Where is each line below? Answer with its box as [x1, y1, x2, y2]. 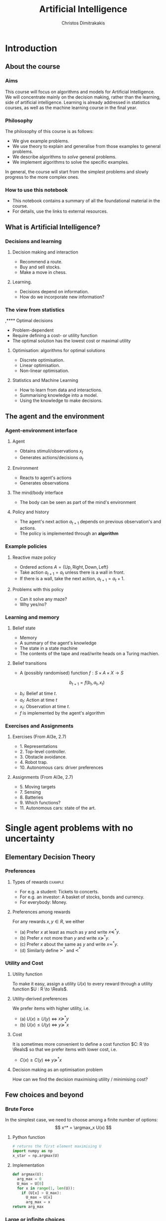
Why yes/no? [19, 602, 47, 608]
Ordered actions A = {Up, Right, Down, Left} [19, 564, 109, 570]
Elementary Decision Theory [5, 853, 96, 861]
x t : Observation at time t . [19, 703, 70, 711]
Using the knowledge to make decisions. [19, 397, 103, 404]
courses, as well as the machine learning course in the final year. [5, 105, 138, 111]
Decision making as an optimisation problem [12, 1067, 103, 1073]
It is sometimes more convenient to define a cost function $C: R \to [12, 1041, 150, 1047]
